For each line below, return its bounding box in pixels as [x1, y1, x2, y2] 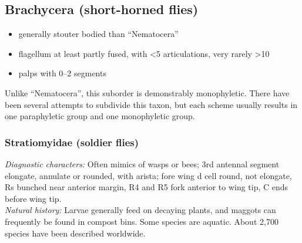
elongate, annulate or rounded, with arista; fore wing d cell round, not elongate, [5, 169, 292, 181]
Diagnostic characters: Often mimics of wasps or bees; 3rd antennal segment [5, 157, 280, 170]
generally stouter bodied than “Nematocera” [18, 28, 179, 40]
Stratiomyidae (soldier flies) [5, 134, 139, 149]
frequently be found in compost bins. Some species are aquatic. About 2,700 [5, 215, 278, 227]
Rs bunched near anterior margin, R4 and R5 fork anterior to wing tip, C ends [5, 181, 288, 193]
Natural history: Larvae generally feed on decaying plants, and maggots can [5, 204, 276, 216]
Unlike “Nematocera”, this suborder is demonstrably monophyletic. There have [5, 86, 290, 99]
